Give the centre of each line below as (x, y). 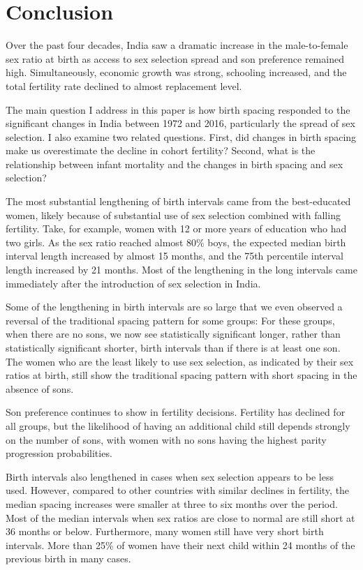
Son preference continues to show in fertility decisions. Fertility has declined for (176, 412)
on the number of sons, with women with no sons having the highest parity (166, 439)
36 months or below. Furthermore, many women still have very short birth (165, 531)
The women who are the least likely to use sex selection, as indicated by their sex (180, 361)
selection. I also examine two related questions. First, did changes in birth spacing (181, 136)
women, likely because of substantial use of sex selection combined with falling (173, 215)
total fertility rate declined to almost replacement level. (124, 85)
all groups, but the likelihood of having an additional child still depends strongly (178, 425)
